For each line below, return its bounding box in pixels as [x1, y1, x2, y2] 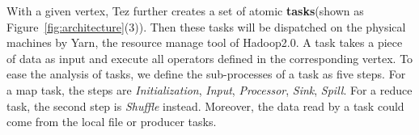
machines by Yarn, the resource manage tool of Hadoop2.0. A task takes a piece [6, 34, 403, 51]
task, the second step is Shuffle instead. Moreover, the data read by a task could [6, 97, 404, 114]
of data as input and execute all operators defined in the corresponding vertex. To [6, 49, 413, 66]
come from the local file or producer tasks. [6, 113, 217, 130]
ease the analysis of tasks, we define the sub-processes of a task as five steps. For [6, 65, 406, 82]
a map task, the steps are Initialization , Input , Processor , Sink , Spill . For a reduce [6, 81, 413, 98]
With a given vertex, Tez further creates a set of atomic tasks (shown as [6, 2, 364, 19]
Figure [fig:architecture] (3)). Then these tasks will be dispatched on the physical [6, 18, 406, 35]
